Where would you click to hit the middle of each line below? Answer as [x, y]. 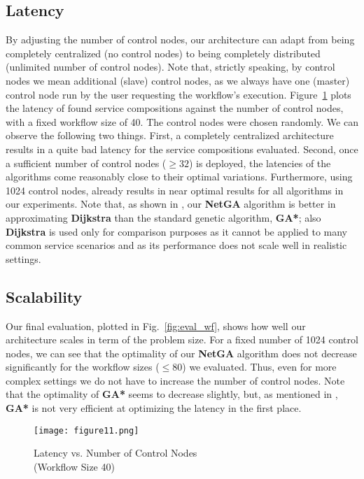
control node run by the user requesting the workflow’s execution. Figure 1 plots [178, 94]
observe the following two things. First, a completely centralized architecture [170, 135]
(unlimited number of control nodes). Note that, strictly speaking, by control [170, 67]
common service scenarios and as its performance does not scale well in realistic [176, 245]
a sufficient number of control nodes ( [86, 163]
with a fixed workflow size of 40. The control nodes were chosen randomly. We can [182, 121]
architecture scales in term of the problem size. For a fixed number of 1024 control [182, 339]
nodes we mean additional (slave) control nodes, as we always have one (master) [178, 80]
